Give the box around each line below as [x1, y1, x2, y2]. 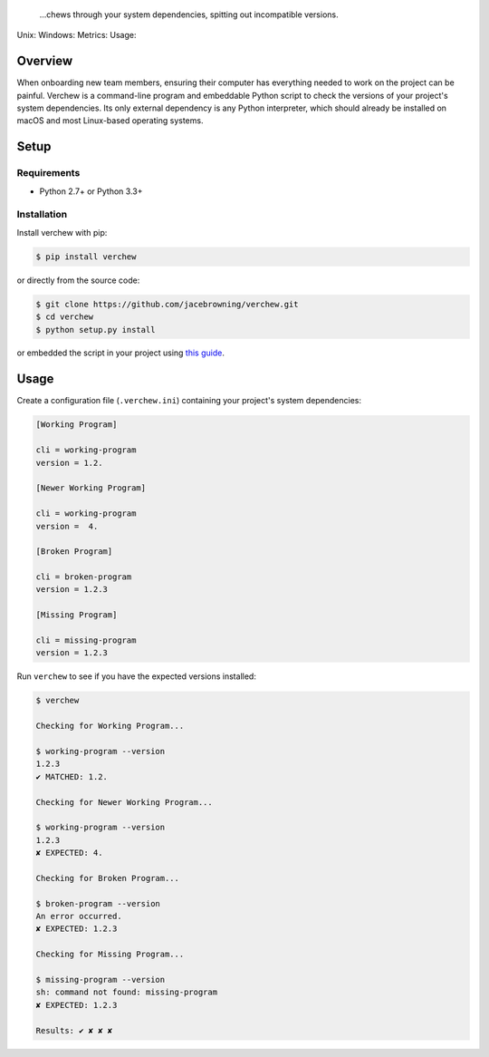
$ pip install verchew [35, 251, 137, 262]
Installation [16, 208, 68, 221]
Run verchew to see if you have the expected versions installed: [16, 671, 257, 682]
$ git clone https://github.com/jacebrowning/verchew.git [35, 299, 299, 309]
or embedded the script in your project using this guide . [16, 347, 225, 358]
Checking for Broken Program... [35, 873, 180, 883]
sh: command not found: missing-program [35, 987, 217, 997]
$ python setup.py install [35, 325, 156, 335]
